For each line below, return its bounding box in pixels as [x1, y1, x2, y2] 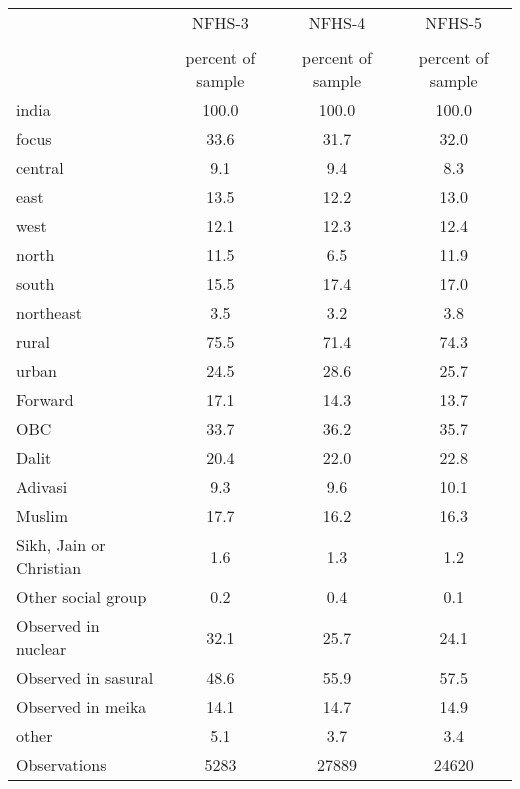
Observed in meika [16, 695, 147, 718]
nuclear [16, 637, 67, 660]
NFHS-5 [425, 11, 483, 34]
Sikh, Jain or [16, 533, 106, 556]
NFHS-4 [308, 11, 366, 34]
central [16, 156, 64, 179]
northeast [16, 301, 82, 324]
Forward [16, 388, 74, 411]
